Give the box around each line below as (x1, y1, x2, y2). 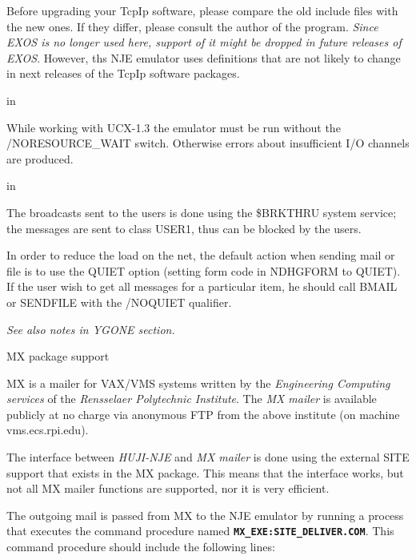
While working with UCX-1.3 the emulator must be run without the (6, 119, 341, 135)
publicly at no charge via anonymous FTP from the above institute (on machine (6, 405, 400, 422)
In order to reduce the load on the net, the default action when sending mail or (6, 247, 395, 264)
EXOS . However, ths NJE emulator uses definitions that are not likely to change (6, 49, 401, 66)
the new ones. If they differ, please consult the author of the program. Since (6, 18, 378, 34)
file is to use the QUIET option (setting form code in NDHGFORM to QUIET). (6, 262, 401, 279)
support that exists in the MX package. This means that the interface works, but (6, 464, 404, 481)
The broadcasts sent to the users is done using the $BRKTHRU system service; (6, 203, 397, 220)
